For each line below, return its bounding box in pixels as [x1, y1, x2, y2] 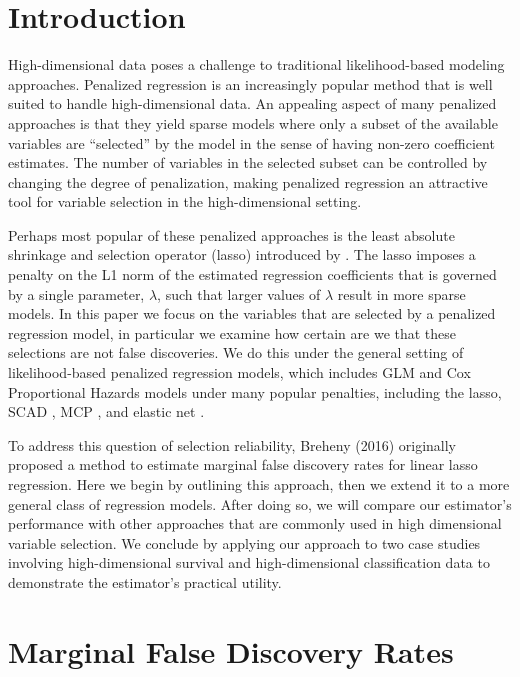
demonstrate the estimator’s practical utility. [8, 571, 282, 592]
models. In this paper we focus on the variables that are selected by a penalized [8, 303, 496, 324]
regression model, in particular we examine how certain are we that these [8, 322, 457, 343]
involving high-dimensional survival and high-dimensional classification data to [8, 552, 490, 573]
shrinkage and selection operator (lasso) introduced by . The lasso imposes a [8, 244, 476, 265]
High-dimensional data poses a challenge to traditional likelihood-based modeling [8, 54, 505, 75]
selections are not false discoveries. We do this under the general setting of [8, 342, 464, 363]
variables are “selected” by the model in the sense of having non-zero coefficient [8, 132, 495, 153]
